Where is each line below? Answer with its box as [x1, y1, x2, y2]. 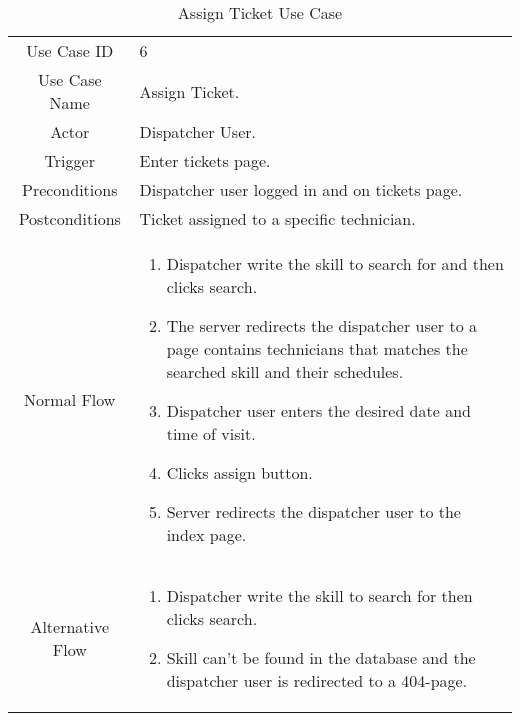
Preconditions [21, 178, 118, 201]
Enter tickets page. [139, 149, 271, 172]
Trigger [44, 149, 95, 172]
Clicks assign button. [166, 461, 313, 484]
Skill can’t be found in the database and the [166, 646, 476, 669]
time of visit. [166, 422, 256, 445]
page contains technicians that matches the [166, 337, 468, 360]
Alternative [30, 615, 110, 638]
